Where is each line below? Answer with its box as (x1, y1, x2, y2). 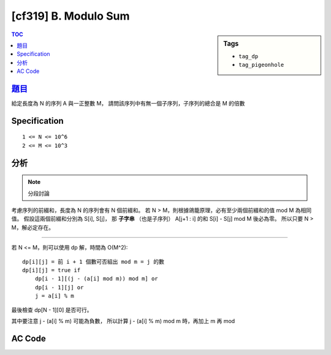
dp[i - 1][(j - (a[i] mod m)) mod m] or (34, 275, 159, 282)
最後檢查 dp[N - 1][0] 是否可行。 (11, 306, 93, 313)
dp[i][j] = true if (22, 267, 81, 273)
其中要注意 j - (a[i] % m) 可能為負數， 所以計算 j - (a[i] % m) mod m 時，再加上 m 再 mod (11, 317, 235, 324)
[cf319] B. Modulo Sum (11, 9, 130, 23)
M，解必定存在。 (11, 224, 55, 231)
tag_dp (238, 53, 259, 59)
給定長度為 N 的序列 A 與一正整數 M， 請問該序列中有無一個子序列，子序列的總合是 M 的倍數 (11, 100, 245, 107)
